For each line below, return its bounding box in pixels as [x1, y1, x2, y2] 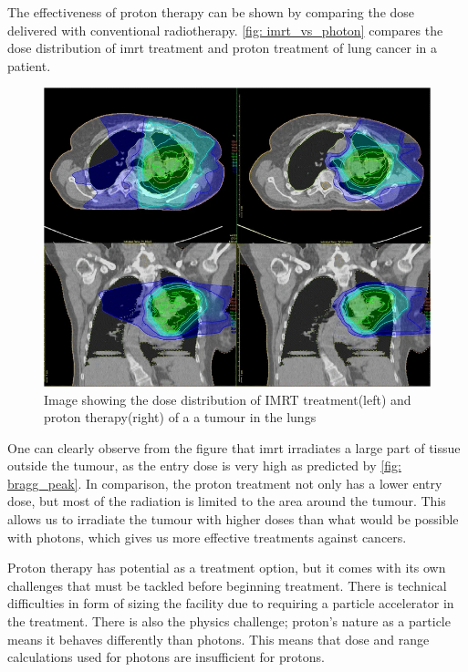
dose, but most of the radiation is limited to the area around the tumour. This [7, 491, 446, 511]
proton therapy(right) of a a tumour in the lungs [44, 408, 317, 427]
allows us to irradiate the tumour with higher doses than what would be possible [7, 510, 459, 529]
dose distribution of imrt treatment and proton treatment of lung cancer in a [7, 38, 437, 57]
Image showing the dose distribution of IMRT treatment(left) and [44, 389, 411, 408]
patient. [7, 56, 51, 75]
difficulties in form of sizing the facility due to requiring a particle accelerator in [7, 594, 454, 613]
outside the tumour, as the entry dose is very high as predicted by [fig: [7, 456, 401, 475]
